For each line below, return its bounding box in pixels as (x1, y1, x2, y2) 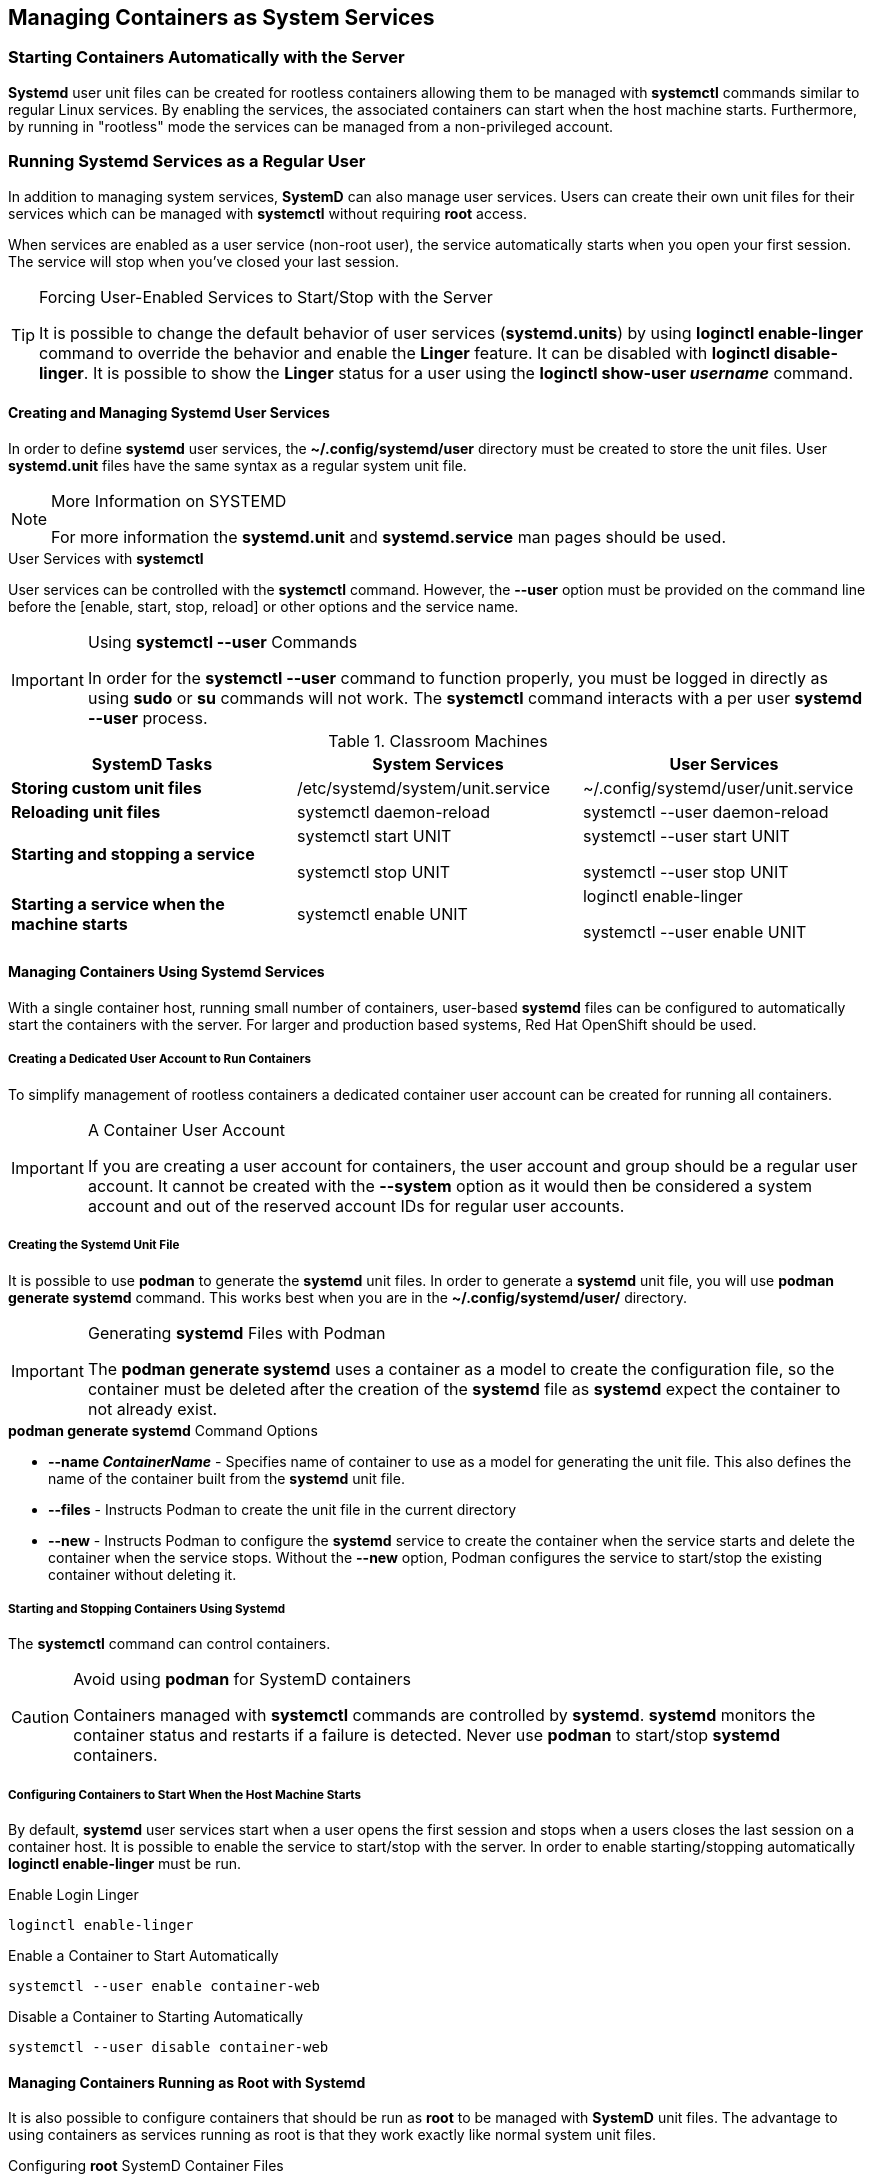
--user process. (87, 707, 208, 728)
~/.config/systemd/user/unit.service (582, 777, 854, 798)
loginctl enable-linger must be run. (8, 1855, 242, 1873)
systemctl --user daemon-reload (582, 801, 829, 822)
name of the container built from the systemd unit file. (48, 1469, 405, 1487)
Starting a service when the (11, 893, 225, 914)
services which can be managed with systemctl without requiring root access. (8, 204, 527, 222)
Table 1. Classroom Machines (328, 730, 548, 751)
